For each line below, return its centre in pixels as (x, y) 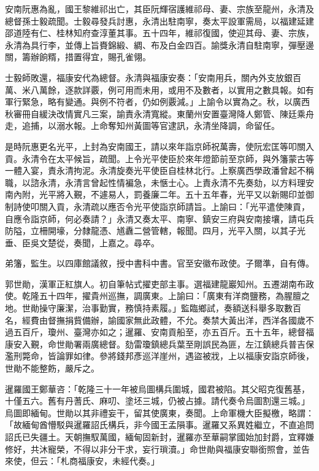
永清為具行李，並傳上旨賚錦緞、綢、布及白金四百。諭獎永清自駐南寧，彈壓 (155, 45)
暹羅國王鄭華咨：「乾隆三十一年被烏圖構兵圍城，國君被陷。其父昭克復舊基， (157, 388)
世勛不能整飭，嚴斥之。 (52, 368)
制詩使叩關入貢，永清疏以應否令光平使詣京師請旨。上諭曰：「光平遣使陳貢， (157, 206)
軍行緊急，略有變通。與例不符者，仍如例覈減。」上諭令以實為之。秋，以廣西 (157, 102)
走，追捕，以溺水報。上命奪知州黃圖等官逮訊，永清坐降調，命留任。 (142, 126)
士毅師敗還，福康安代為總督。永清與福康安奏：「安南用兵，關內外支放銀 (149, 77)
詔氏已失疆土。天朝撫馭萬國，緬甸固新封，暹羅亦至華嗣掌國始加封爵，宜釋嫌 (159, 437)
